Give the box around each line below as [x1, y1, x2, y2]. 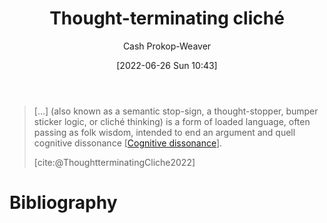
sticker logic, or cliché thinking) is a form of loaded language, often [33, 115, 311, 127]
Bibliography [9, 192, 118, 214]
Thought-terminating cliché [49, 7, 285, 30]
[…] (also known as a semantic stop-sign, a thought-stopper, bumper [33, 105, 319, 117]
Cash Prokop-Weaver [122, 40, 212, 52]
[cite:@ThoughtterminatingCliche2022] [33, 156, 196, 168]
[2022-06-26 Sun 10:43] [116, 59, 218, 71]
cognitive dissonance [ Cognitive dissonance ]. [33, 137, 223, 149]
